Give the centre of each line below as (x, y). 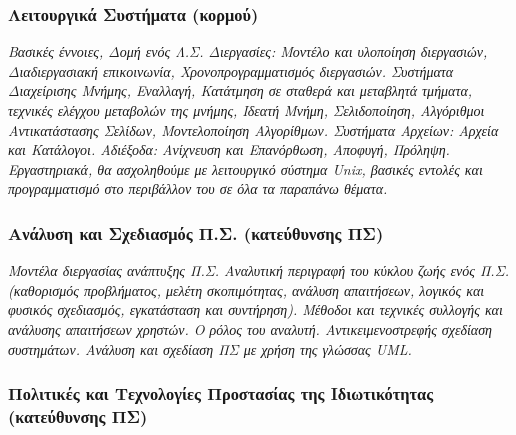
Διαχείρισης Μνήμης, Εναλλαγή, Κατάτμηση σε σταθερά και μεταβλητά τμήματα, (240, 90)
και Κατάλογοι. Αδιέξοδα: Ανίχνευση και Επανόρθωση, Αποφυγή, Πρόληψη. (229, 149)
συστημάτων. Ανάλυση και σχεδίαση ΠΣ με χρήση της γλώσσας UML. (210, 348)
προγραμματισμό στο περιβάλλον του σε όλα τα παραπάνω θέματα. (198, 188)
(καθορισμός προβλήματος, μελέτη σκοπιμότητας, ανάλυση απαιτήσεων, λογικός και (246, 289)
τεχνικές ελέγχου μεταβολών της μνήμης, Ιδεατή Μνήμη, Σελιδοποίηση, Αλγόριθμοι (246, 110)
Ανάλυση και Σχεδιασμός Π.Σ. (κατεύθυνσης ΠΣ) (196, 232)
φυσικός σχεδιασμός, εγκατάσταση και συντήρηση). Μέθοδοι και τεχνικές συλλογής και (255, 309)
